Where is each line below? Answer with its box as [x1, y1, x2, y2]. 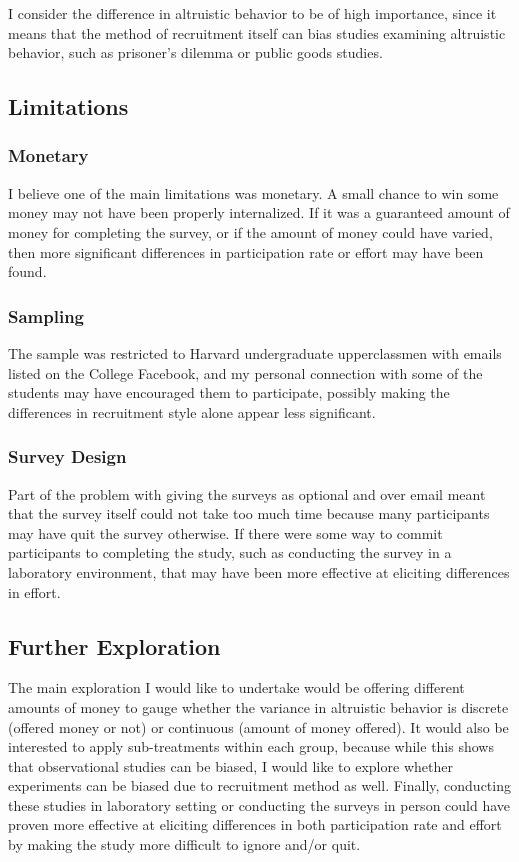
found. [8, 261, 47, 282]
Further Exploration [8, 630, 221, 661]
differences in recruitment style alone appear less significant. [8, 401, 376, 422]
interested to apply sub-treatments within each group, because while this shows [8, 736, 494, 757]
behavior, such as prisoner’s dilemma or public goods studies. [8, 42, 383, 63]
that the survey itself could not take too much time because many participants [8, 503, 490, 524]
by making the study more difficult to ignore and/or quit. [8, 834, 361, 855]
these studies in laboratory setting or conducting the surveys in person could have [8, 794, 511, 815]
